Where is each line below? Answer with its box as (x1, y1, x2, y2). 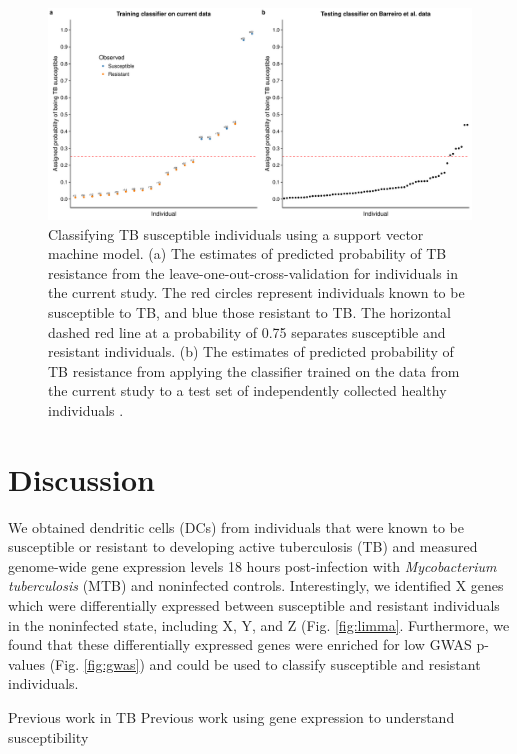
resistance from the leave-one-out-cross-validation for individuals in (48, 262, 459, 283)
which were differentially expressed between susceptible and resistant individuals (8, 595, 500, 616)
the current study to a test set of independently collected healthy (48, 380, 447, 401)
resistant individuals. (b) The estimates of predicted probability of (48, 341, 454, 362)
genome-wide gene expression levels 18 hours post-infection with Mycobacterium (8, 555, 497, 576)
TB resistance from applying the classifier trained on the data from (48, 360, 460, 381)
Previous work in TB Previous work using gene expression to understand (8, 707, 455, 727)
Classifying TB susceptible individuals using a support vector (48, 223, 424, 244)
